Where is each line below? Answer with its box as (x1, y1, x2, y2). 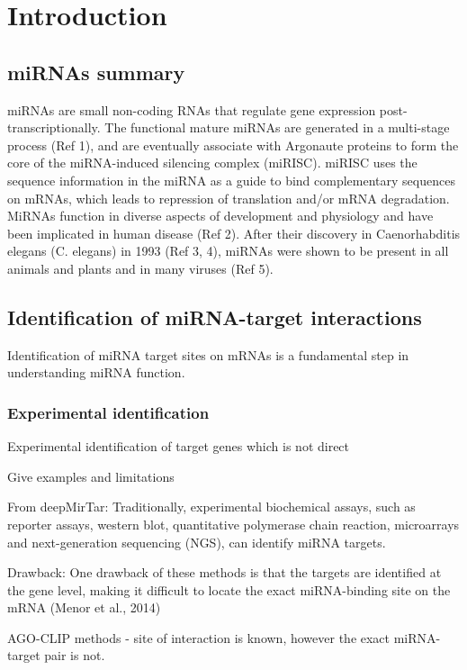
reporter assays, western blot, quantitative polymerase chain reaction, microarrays (7, 514, 460, 533)
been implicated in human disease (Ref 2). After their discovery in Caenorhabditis (7, 223, 461, 242)
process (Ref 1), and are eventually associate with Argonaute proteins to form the (7, 135, 459, 154)
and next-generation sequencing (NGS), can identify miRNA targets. (7, 532, 386, 551)
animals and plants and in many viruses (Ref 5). (7, 258, 274, 277)
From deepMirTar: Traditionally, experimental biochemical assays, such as (7, 497, 416, 516)
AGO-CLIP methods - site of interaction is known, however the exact (7, 628, 391, 647)
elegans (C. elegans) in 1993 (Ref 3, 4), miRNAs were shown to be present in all (7, 241, 449, 260)
